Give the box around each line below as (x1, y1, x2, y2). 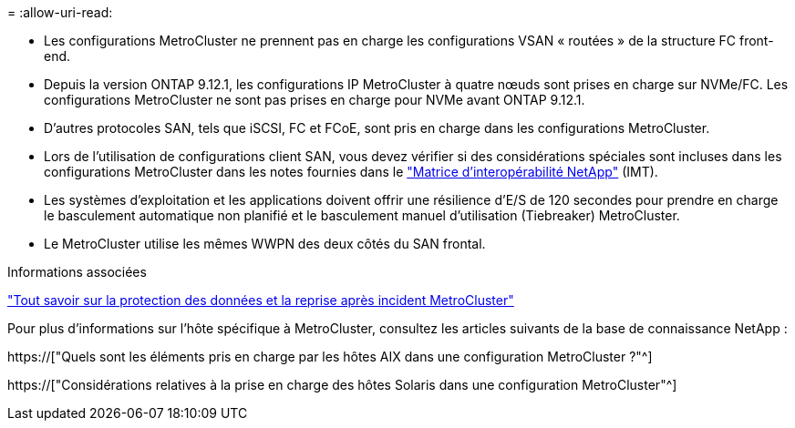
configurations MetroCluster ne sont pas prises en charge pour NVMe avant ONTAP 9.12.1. (44, 92, 585, 107)
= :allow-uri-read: (7, 5, 113, 20)
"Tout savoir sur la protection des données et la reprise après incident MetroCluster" (7, 292, 514, 308)
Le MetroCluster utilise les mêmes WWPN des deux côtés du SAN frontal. (44, 236, 486, 251)
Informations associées (7, 264, 147, 280)
